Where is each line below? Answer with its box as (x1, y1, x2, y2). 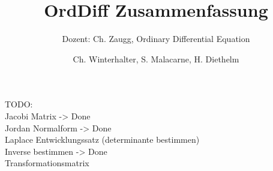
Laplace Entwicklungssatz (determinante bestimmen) (5, 133, 200, 146)
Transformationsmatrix (5, 157, 89, 169)
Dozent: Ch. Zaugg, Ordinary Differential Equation (62, 32, 250, 45)
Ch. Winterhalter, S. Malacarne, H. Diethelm (73, 52, 239, 65)
